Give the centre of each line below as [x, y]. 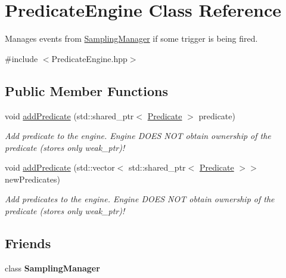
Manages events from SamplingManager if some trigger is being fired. [131, 38]
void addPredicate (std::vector [60, 167]
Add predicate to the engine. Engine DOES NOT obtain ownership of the [138, 136]
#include [21, 58]
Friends [28, 243]
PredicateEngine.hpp [89, 58]
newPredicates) [32, 179]
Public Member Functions [86, 90]
